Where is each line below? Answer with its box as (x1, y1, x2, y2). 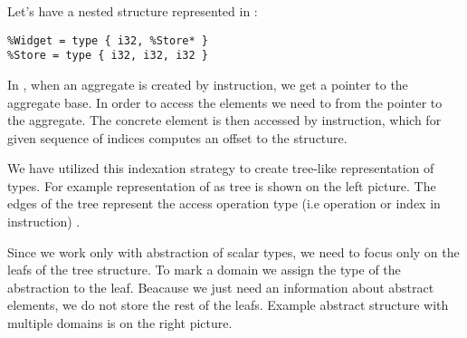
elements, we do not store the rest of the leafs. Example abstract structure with (7, 295, 449, 314)
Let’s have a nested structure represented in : (7, 2, 258, 20)
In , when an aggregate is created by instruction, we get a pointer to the (7, 74, 408, 93)
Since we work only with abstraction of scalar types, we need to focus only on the (7, 242, 460, 261)
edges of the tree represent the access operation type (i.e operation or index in (7, 194, 441, 213)
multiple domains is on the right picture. (7, 314, 233, 333)
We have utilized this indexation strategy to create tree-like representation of (7, 159, 434, 178)
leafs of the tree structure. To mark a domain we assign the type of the (7, 260, 401, 279)
